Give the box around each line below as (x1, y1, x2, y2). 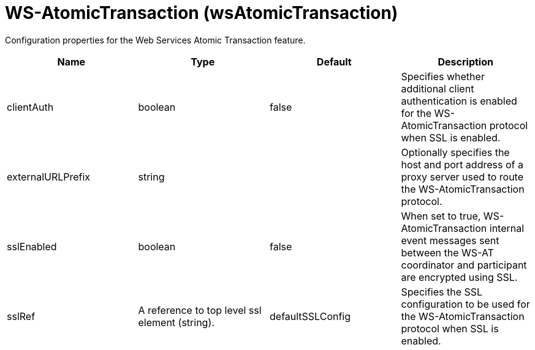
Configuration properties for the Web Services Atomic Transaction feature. (5, 34, 306, 45)
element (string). (138, 316, 214, 329)
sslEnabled (7, 240, 57, 253)
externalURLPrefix (7, 170, 91, 183)
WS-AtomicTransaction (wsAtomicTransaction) (5, 2, 398, 23)
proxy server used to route (401, 170, 524, 183)
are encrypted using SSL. (401, 270, 518, 283)
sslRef (7, 310, 36, 322)
